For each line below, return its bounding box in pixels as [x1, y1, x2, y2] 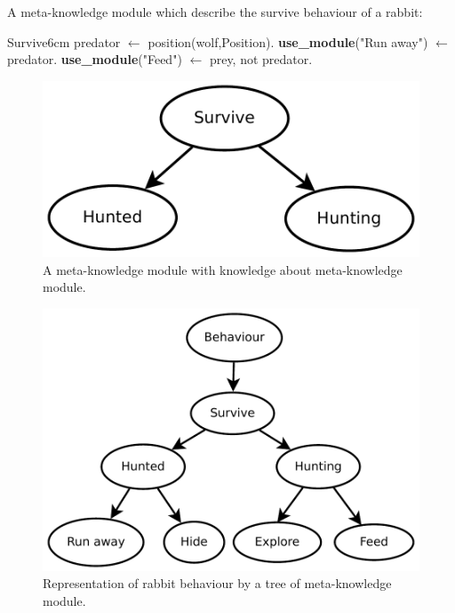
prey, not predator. [209, 50, 313, 69]
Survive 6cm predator [7, 32, 121, 51]
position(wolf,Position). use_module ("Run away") [148, 32, 428, 51]
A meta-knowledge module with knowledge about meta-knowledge [43, 260, 403, 278]
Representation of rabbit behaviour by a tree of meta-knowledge [43, 574, 392, 593]
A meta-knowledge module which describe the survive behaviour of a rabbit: [7, 3, 423, 20]
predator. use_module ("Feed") [7, 50, 182, 69]
